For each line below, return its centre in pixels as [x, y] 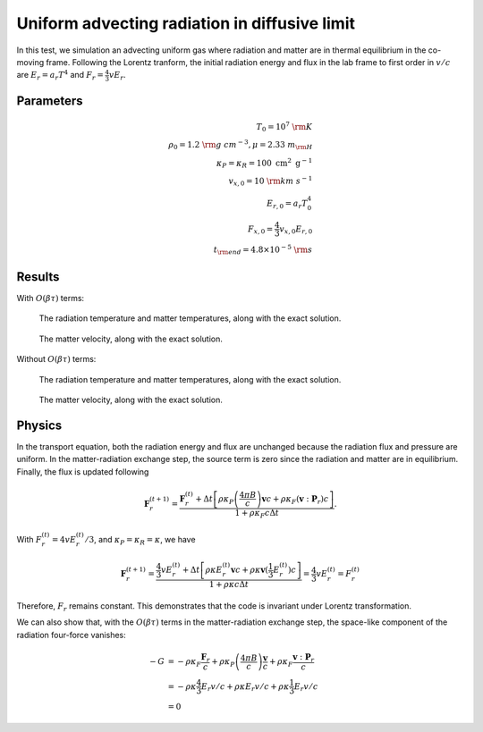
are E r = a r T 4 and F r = [60, 75]
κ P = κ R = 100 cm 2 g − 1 [264, 163]
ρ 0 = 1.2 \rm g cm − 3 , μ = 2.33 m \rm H [241, 145]
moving [30, 62]
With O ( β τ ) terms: [51, 298]
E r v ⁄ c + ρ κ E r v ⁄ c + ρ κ [246, 687]
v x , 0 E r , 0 [296, 230]
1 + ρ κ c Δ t [229, 584]
